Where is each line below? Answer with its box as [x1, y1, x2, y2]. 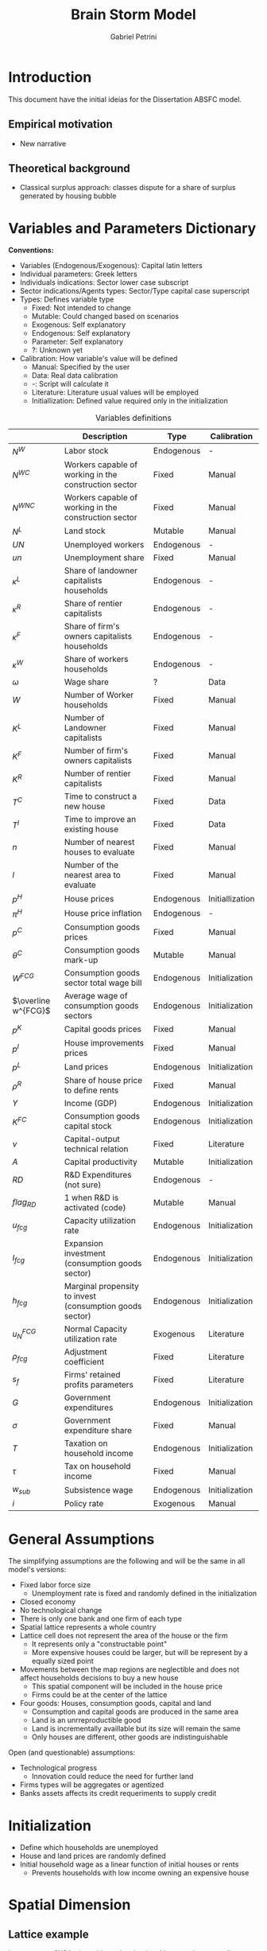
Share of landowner [64, 565, 137, 576]
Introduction [8, 68, 92, 86]
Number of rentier [64, 768, 131, 779]
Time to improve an [64, 813, 137, 824]
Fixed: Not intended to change [31, 303, 131, 313]
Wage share [64, 676, 110, 687]
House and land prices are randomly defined [19, 1852, 167, 1861]
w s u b [12, 1484, 31, 1497]
